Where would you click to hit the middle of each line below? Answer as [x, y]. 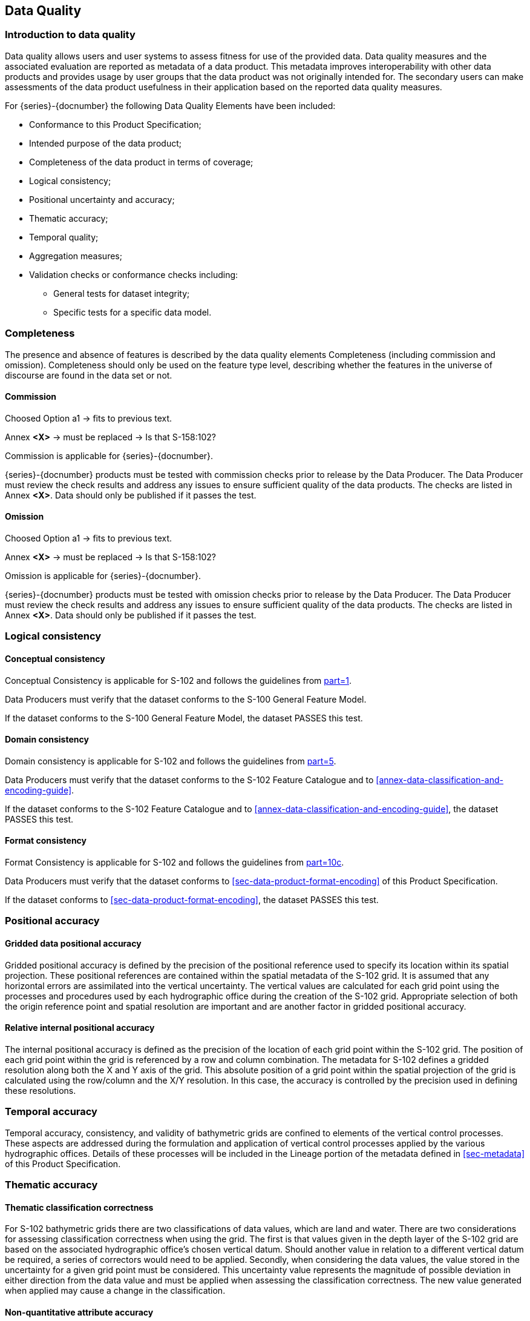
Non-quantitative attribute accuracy [79, 1312]
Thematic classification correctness [79, 1207]
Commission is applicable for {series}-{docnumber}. [109, 455]
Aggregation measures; [76, 256]
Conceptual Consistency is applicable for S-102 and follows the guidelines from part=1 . [178, 680]
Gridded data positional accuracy [73, 943]
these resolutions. [41, 1090]
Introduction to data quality [70, 35]
